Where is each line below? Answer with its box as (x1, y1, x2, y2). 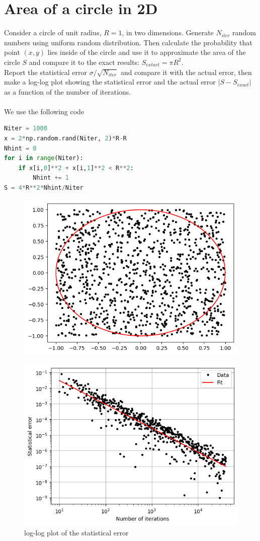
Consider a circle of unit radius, (4, 27, 102, 38)
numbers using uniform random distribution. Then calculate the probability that (4, 37, 252, 47)
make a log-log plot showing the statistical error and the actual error (4, 76, 216, 87)
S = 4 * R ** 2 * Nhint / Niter (4, 184, 83, 192)
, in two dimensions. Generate (122, 27, 214, 38)
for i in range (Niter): (4, 154, 83, 162)
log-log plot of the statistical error (24, 527, 129, 537)
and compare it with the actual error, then (121, 66, 252, 77)
